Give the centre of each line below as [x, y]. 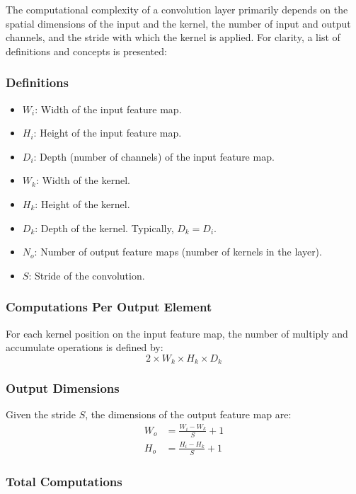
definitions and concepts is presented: [86, 51]
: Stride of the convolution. [87, 275]
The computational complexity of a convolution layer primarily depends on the [177, 9]
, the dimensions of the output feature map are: [188, 414]
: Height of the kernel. [82, 203]
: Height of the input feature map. [108, 133]
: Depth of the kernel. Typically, [104, 228]
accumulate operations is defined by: [85, 347]
